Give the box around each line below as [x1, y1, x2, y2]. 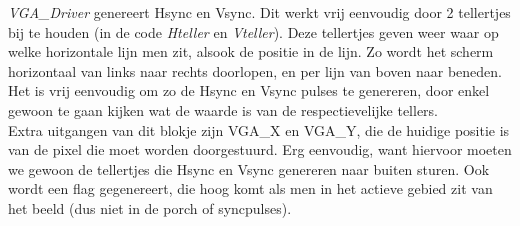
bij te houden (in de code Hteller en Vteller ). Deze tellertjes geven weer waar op [8, 21, 499, 42]
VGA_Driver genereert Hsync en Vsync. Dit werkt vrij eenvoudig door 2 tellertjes [8, 2, 511, 22]
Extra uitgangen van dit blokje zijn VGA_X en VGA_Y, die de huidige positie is [8, 119, 510, 140]
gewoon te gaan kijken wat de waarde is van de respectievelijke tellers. [8, 99, 439, 120]
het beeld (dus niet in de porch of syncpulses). [8, 197, 292, 218]
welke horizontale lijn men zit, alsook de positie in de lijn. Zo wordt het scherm [8, 41, 494, 62]
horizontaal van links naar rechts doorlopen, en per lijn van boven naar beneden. [8, 60, 502, 81]
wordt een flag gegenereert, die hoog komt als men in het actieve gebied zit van [8, 178, 493, 199]
